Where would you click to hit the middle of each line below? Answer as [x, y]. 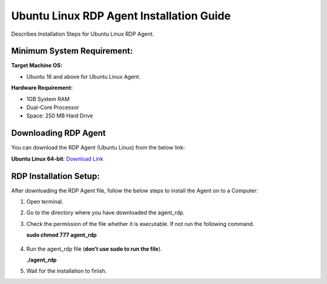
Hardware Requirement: [42, 88]
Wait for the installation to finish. [67, 271]
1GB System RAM [48, 99]
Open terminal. [45, 202]
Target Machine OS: [37, 65]
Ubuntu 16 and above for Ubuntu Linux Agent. [83, 76]
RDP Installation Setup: [55, 176]
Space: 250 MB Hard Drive [60, 116]
